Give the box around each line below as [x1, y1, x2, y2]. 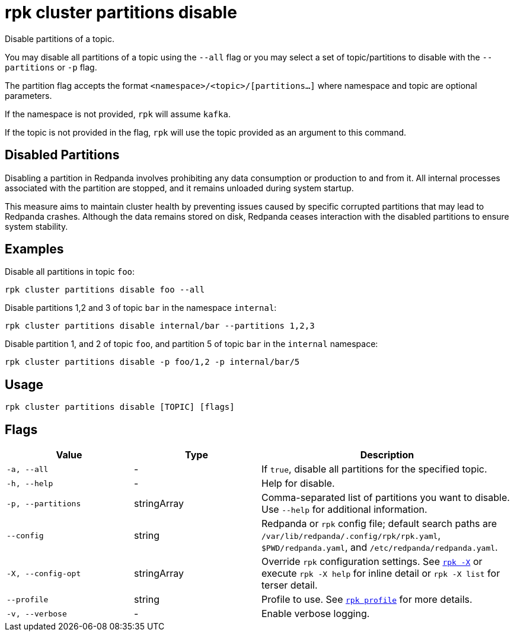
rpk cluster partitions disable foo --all [5, 285, 205, 295]
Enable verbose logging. [261, 608, 370, 620]
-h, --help [7, 478, 53, 488]
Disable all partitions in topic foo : [5, 266, 135, 277]
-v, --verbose [7, 609, 67, 618]
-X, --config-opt [7, 568, 81, 578]
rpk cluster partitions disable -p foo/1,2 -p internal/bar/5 [5, 357, 300, 367]
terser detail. [261, 579, 318, 592]
